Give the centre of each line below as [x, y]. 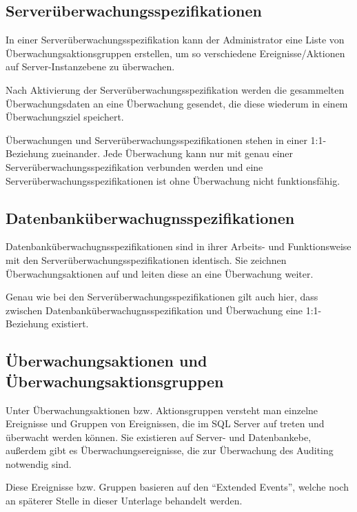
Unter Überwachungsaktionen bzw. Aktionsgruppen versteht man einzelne [162, 410]
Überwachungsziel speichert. [65, 117]
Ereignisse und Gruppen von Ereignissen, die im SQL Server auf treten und [165, 423]
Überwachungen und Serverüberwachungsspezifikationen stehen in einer [156, 140]
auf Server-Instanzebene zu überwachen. [90, 66]
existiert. [70, 324]
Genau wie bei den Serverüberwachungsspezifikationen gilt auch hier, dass [162, 297]
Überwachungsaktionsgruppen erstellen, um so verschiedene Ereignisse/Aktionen [175, 53]
